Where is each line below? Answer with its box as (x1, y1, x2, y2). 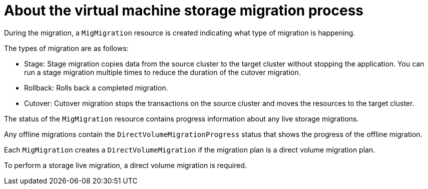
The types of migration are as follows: (4, 43, 129, 52)
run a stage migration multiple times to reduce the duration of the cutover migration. (24, 67, 301, 76)
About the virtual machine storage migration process (4, 2, 363, 19)
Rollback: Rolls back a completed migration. (24, 83, 168, 92)
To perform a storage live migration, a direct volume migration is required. (4, 160, 247, 169)
